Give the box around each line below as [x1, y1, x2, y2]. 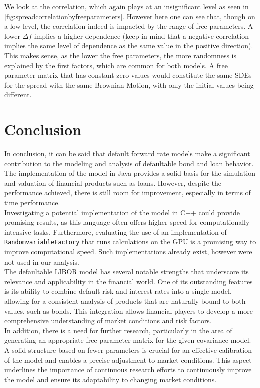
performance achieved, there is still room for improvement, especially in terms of [4, 187, 251, 198]
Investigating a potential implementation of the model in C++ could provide [4, 207, 240, 217]
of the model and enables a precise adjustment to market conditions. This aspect [4, 354, 252, 365]
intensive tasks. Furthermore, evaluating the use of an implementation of [4, 226, 227, 237]
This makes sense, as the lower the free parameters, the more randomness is [4, 50, 236, 60]
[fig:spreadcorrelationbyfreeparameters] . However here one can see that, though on [4, 11, 255, 21]
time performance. [4, 197, 60, 208]
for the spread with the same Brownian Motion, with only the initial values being [4, 79, 254, 90]
